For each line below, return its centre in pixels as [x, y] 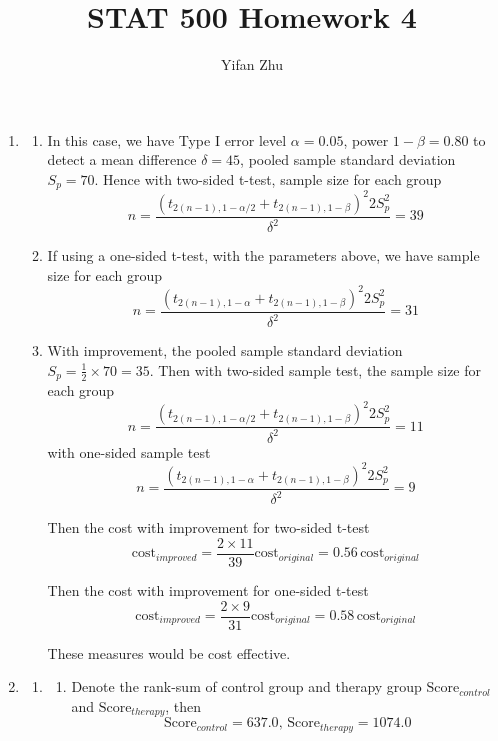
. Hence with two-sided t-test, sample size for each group [268, 178]
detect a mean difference [122, 159]
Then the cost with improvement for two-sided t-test [208, 527]
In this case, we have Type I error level [167, 139]
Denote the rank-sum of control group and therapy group [246, 686]
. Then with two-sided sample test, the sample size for [315, 369]
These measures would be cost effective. [169, 652]
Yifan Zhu [252, 64]
